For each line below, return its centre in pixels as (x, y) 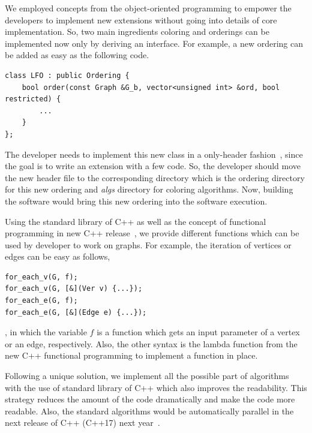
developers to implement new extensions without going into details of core (141, 19)
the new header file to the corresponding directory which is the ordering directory (155, 177)
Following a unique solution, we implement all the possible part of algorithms (147, 376)
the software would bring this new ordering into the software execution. (136, 201)
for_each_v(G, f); (41, 277)
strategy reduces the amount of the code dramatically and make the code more (150, 399)
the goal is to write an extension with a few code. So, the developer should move (153, 166)
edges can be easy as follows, (58, 256)
